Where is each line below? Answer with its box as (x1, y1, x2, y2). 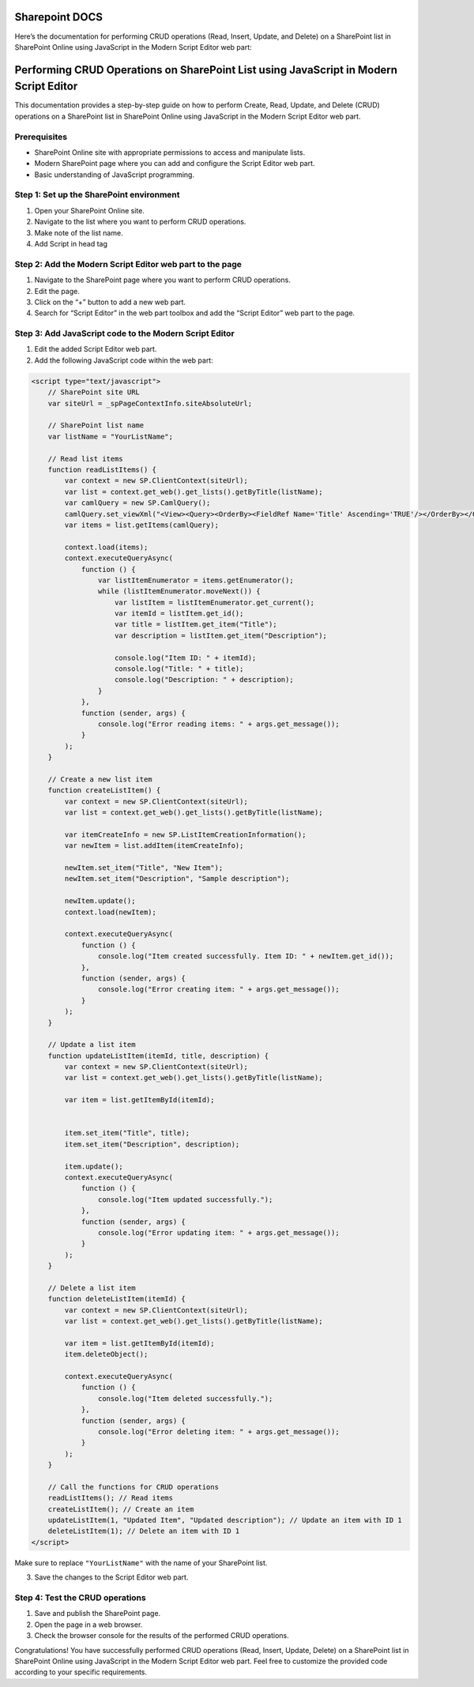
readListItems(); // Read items (47, 1493, 174, 1503)
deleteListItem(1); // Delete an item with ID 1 (47, 1527, 240, 1536)
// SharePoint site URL (47, 388, 140, 397)
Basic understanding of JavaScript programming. (34, 170, 195, 179)
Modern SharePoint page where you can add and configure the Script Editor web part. (34, 159, 315, 168)
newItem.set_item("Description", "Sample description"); (64, 874, 290, 883)
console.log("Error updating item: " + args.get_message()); (97, 1228, 340, 1237)
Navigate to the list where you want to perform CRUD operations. (34, 217, 246, 227)
